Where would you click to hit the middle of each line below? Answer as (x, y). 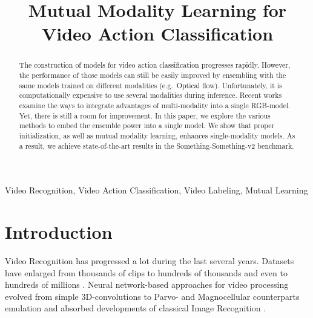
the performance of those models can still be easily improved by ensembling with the (153, 75)
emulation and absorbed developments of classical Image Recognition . (136, 308)
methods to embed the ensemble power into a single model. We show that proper (147, 125)
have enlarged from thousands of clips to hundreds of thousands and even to (146, 272)
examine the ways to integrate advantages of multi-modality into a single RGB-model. (155, 105)
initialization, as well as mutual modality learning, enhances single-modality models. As (157, 135)
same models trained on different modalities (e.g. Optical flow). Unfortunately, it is (150, 85)
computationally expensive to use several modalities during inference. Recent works (150, 95)
